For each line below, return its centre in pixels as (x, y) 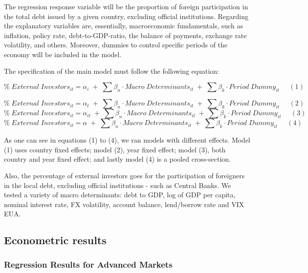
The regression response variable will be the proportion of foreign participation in (126, 6)
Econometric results (55, 240)
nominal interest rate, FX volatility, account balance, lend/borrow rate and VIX (124, 204)
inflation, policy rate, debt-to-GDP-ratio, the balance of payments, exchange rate (125, 35)
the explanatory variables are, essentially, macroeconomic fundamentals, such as (124, 26)
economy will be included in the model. (63, 54)
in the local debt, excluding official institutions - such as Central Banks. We (118, 185)
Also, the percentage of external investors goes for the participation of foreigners (124, 175)
